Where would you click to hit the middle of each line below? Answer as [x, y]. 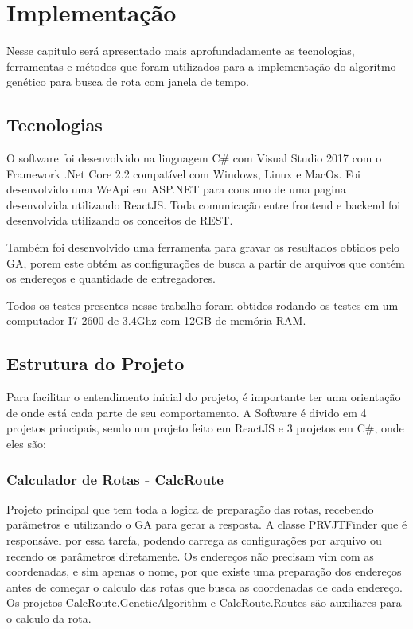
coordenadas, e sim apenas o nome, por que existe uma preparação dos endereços [204, 571]
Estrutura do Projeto [95, 363]
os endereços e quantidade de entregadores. [111, 278]
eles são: [26, 444]
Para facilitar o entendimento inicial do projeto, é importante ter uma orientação [204, 397]
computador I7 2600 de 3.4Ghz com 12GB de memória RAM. [156, 320]
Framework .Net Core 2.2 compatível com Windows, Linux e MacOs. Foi [183, 173]
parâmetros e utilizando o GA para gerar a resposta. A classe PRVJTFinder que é [207, 524]
